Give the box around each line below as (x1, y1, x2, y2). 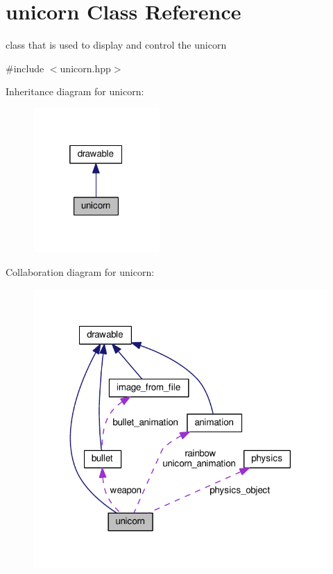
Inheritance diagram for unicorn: (6, 84, 144, 99)
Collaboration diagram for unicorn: (6, 265, 155, 279)
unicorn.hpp (60, 60, 111, 75)
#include (6, 60, 44, 75)
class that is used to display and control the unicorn (6, 38, 227, 52)
